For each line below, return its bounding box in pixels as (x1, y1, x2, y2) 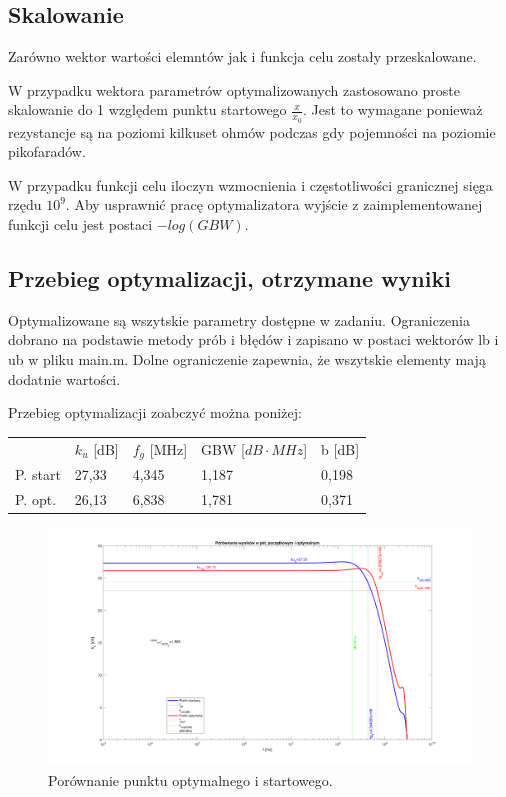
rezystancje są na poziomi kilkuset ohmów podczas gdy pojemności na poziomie (8, 121, 496, 142)
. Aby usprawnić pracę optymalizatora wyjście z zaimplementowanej (65, 194, 483, 215)
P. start (15, 464, 61, 485)
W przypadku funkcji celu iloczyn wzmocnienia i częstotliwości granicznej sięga (8, 174, 493, 195)
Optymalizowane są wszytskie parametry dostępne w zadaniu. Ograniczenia (8, 309, 471, 330)
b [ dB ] (321, 438, 360, 459)
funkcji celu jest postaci (8, 214, 153, 234)
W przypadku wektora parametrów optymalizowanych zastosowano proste (8, 79, 460, 100)
